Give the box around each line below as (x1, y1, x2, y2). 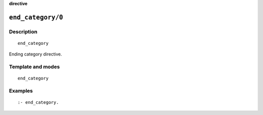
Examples (9, 88, 33, 95)
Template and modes (9, 63, 60, 70)
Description (9, 28, 38, 35)
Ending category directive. (9, 51, 62, 57)
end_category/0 (9, 13, 63, 21)
